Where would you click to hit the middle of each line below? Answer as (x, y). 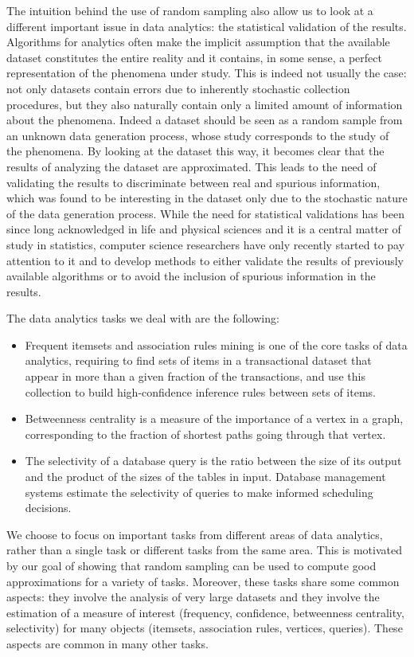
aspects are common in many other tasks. (107, 643)
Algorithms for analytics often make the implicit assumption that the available (198, 42)
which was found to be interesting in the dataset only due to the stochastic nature (207, 198)
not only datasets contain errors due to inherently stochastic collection (178, 88)
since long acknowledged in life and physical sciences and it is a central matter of (204, 229)
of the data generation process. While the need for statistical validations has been (205, 213)
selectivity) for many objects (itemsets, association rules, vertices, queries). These (205, 628)
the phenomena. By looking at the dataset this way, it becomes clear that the (195, 151)
